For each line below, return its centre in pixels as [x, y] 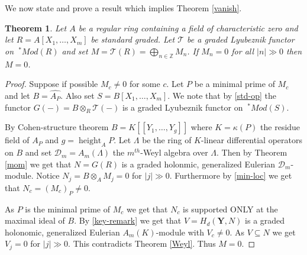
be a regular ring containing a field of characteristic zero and [188, 28]
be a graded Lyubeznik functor [241, 39]
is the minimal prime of [67, 209]
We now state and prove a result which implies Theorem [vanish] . [123, 8]
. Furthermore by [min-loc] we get [231, 175]
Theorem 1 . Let [36, 28]
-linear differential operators [252, 140]
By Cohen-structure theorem [57, 127]
